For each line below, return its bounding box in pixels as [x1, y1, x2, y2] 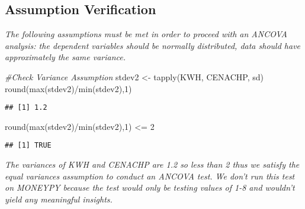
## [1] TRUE [5, 141, 52, 150]
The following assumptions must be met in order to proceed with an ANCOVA [5, 28, 287, 40]
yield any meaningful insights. [5, 192, 113, 205]
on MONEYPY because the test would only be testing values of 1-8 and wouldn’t [5, 181, 295, 194]
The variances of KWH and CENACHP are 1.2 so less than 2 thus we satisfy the [5, 158, 300, 171]
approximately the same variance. [5, 51, 126, 63]
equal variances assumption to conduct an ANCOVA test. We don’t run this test [5, 169, 295, 182]
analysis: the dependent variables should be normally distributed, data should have [5, 39, 301, 51]
